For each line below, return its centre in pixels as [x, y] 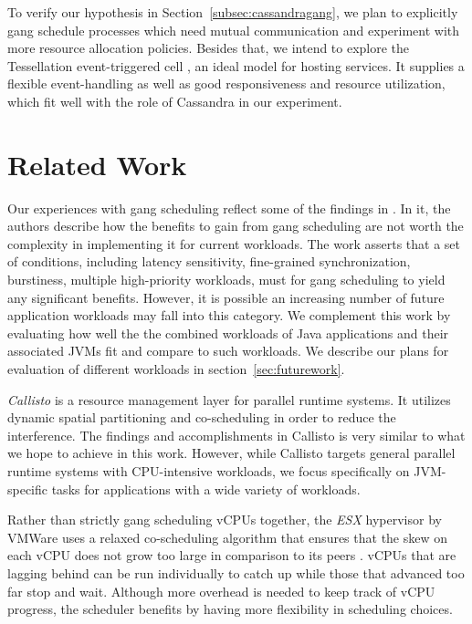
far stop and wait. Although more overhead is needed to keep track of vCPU [221, 591]
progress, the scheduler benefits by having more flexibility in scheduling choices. [230, 609]
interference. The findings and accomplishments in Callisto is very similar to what [236, 435]
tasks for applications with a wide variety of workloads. [206, 489]
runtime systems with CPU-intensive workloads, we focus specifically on [209, 471]
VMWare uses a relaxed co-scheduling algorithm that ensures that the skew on [228, 537]
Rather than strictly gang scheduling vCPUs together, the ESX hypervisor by [225, 520]
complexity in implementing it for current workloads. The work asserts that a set [234, 243]
